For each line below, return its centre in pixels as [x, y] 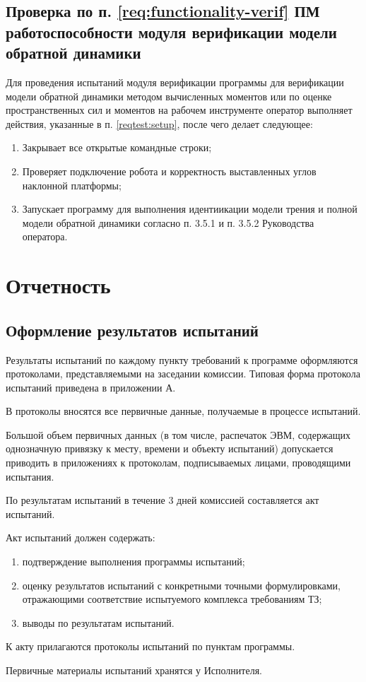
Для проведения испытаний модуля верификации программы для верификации [175, 82]
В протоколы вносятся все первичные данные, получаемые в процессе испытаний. [183, 411]
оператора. [45, 236]
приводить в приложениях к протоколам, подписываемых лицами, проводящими [178, 463]
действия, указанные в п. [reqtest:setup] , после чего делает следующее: [159, 123]
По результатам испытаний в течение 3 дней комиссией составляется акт [163, 500]
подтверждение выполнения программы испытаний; [134, 562]
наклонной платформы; [72, 185]
